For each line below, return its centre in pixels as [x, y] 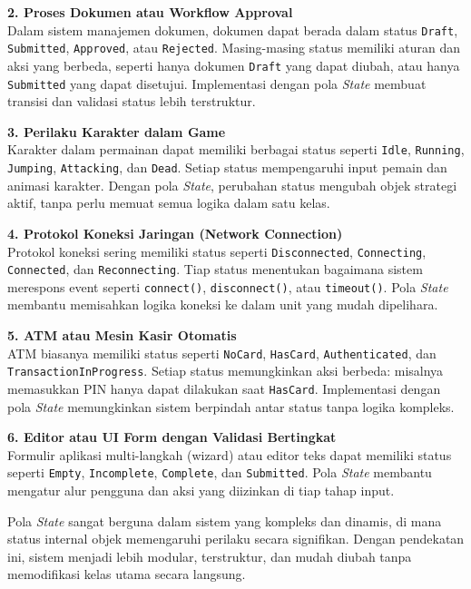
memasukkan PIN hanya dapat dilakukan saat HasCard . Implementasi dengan [224, 388]
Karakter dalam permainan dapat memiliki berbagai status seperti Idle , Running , [236, 149]
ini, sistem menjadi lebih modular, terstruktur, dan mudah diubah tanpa [210, 556]
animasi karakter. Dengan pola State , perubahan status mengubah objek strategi [232, 185]
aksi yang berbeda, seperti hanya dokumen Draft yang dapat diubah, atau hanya [234, 65]
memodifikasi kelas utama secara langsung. [127, 574]
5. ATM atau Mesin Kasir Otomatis [122, 335]
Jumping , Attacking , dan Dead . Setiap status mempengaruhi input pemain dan [227, 167]
